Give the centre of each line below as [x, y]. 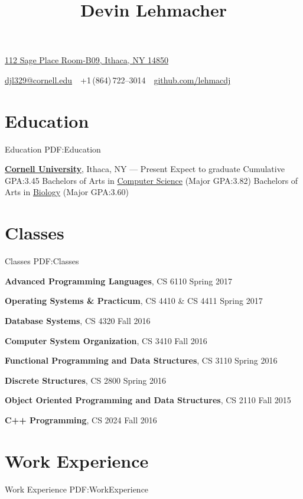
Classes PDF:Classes [42, 261]
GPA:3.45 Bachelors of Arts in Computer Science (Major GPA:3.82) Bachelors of [151, 180]
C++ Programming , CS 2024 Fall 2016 [81, 419]
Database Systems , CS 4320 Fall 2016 [78, 320]
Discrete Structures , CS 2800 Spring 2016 [86, 380]
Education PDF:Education [53, 149]
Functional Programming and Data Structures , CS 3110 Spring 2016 [141, 360]
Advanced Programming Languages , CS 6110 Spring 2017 [118, 281]
